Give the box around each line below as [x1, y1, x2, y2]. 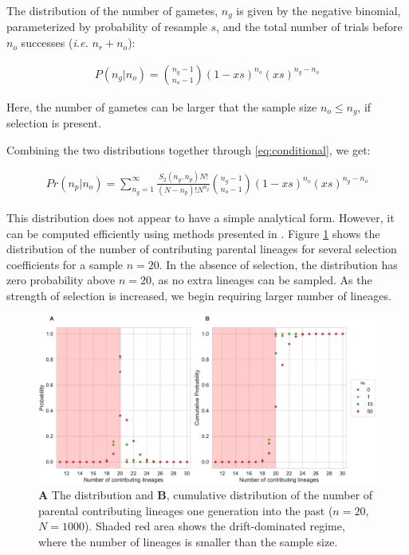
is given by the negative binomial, [236, 2, 401, 18]
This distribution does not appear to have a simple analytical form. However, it [6, 209, 395, 225]
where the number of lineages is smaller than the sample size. [38, 533, 338, 549]
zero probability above [6, 272, 116, 288]
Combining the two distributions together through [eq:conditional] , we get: [6, 141, 371, 158]
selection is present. [6, 115, 101, 131]
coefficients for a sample [6, 256, 123, 272]
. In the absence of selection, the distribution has [159, 256, 398, 272]
